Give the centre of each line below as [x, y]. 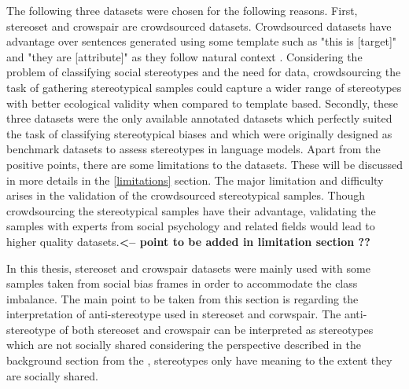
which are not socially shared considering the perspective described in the [184, 345]
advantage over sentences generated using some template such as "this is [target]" [202, 41]
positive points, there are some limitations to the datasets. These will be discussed [205, 164]
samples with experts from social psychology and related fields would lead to [191, 226]
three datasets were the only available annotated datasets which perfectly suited [199, 118]
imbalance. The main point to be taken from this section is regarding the [182, 298]
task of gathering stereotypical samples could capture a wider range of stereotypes [204, 87]
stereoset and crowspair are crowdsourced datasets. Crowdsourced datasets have [199, 26]
